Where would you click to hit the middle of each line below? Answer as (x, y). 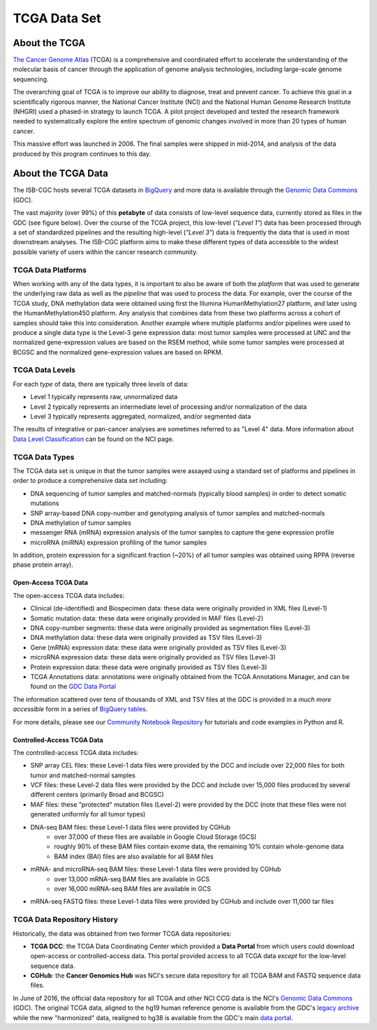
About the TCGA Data (60, 173)
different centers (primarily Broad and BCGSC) (97, 795)
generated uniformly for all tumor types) (88, 814)
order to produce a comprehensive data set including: (90, 481)
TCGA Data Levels (44, 370)
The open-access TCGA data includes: (69, 595)
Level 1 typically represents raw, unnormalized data (104, 397)
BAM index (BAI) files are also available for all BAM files (134, 856)
